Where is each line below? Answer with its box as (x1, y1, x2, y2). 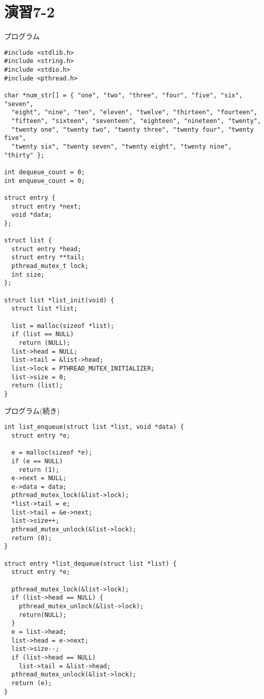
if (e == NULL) (11, 457, 63, 465)
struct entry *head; (11, 245, 82, 253)
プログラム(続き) (4, 405, 60, 416)
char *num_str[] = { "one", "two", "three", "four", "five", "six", (4, 92, 243, 99)
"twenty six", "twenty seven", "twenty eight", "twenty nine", (11, 142, 232, 150)
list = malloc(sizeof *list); (11, 322, 114, 330)
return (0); (11, 534, 52, 542)
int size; (11, 271, 45, 278)
